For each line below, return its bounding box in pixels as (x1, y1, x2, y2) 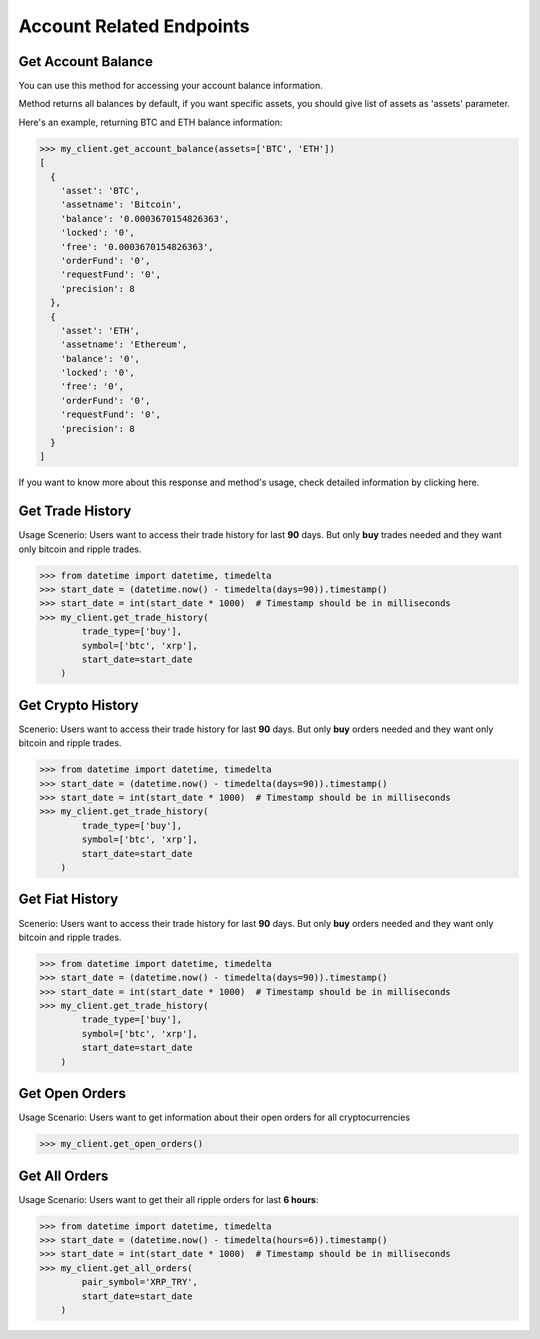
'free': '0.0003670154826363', (60, 241, 214, 252)
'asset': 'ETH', (60, 325, 140, 336)
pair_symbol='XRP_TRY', (81, 1276, 199, 1288)
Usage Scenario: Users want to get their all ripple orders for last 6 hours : (18, 1193, 319, 1205)
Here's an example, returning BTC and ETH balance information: (18, 116, 283, 128)
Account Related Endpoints (18, 15, 250, 37)
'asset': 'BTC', (60, 185, 140, 196)
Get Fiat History (18, 891, 119, 908)
